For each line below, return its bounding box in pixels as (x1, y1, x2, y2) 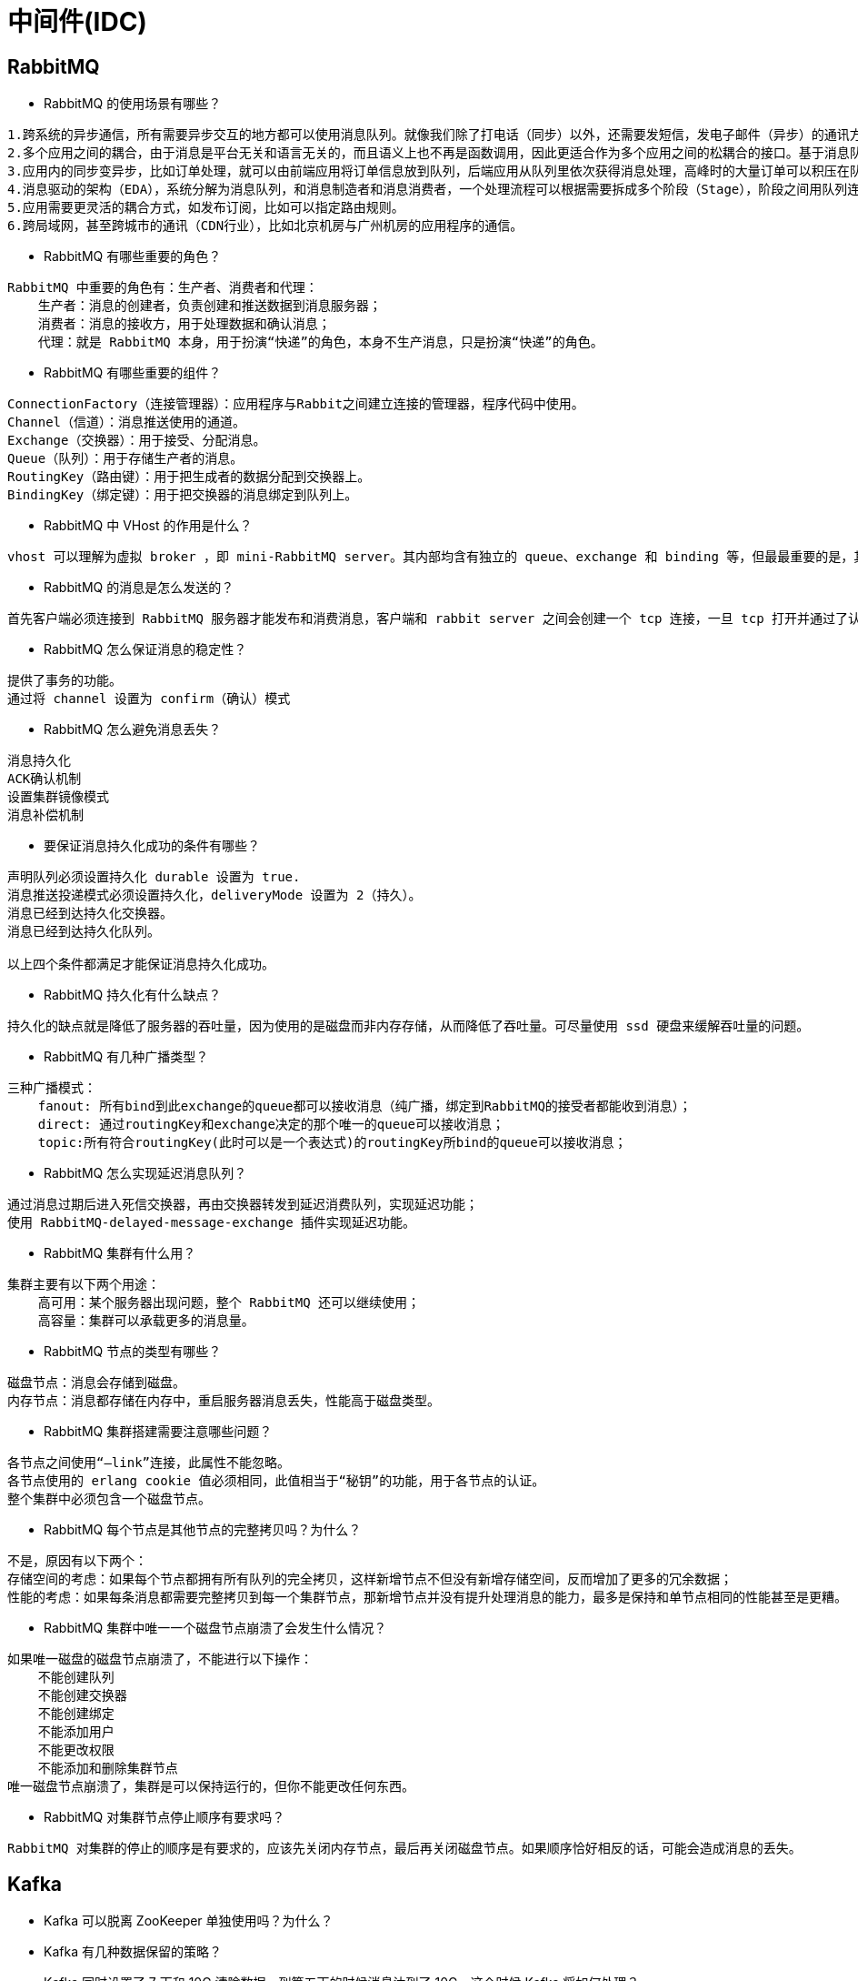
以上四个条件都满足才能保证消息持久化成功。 (7, 957, 274, 972)
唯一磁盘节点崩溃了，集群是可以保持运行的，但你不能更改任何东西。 (7, 1779, 414, 1795)
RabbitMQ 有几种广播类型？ (44, 1049, 209, 1065)
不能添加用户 (37, 1725, 115, 1740)
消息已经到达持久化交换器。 (7, 906, 173, 921)
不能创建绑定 (37, 1706, 115, 1722)
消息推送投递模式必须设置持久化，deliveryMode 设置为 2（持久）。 (7, 888, 422, 903)
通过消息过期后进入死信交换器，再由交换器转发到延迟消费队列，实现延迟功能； (7, 1197, 478, 1212)
